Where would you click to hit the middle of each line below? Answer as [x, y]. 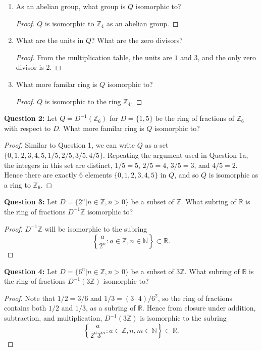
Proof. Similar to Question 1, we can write [70, 145]
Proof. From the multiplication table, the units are [94, 57]
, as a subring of [111, 308]
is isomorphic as [233, 175]
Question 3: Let [31, 202]
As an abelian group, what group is [71, 6]
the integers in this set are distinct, [58, 165]
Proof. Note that [30, 298]
